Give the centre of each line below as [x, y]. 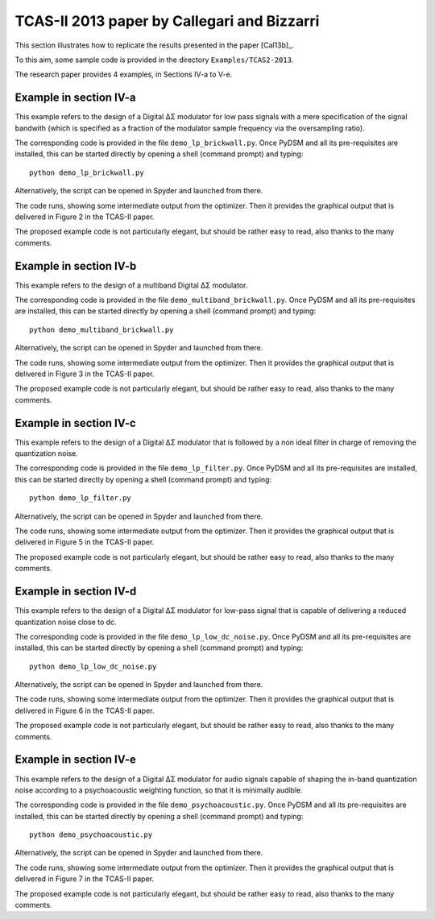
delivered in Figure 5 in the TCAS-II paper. [85, 542]
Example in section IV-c [75, 423]
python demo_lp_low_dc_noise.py [93, 666]
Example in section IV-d [76, 592]
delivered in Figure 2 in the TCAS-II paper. [85, 217]
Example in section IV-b [76, 266]
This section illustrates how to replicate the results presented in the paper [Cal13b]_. [154, 45]
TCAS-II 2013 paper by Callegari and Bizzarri [167, 21]
